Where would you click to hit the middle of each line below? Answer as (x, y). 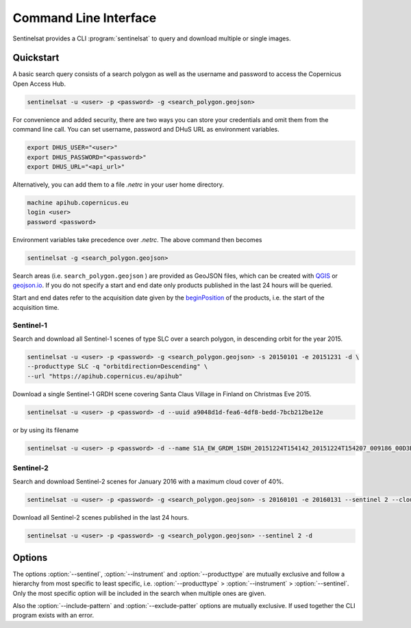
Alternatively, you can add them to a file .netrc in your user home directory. (118, 184)
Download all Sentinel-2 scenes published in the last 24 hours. (101, 518)
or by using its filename (46, 430)
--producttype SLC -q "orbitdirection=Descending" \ (117, 366)
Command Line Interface (85, 18)
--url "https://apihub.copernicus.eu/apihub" (105, 376)
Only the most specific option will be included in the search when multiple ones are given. (139, 593)
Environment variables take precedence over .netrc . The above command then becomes (137, 239)
